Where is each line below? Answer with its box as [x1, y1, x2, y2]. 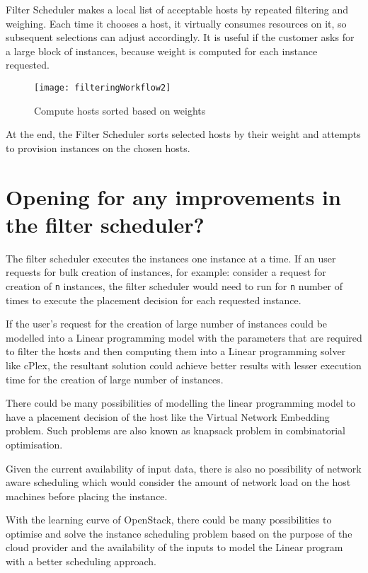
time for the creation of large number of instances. [6, 371, 224, 386]
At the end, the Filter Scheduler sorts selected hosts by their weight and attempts [6, 127, 361, 141]
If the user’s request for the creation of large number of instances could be [6, 316, 328, 331]
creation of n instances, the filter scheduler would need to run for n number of [6, 278, 343, 293]
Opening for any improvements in [6, 182, 341, 211]
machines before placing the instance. [6, 488, 168, 503]
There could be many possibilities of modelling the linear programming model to [6, 395, 355, 410]
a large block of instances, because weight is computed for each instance [6, 43, 318, 58]
